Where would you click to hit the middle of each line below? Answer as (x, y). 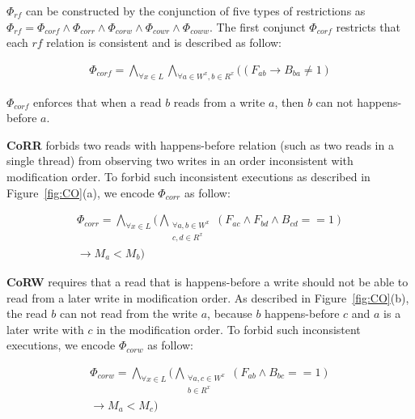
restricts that (368, 26)
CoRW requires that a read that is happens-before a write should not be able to (207, 281)
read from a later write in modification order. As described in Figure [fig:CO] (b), (208, 297)
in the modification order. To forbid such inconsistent (229, 329)
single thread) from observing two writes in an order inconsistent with (180, 161)
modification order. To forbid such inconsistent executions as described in (188, 176)
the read (27, 313)
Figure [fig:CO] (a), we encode (80, 192)
